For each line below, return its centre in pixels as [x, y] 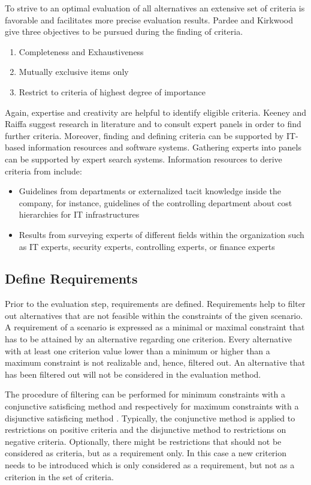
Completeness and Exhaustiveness [81, 51]
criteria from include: [43, 171]
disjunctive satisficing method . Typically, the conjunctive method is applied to [150, 418]
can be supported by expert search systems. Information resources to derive [144, 159]
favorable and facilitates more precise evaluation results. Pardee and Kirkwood [149, 19]
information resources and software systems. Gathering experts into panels [164, 147]
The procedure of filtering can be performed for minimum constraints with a [145, 394]
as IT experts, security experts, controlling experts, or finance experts [147, 246]
